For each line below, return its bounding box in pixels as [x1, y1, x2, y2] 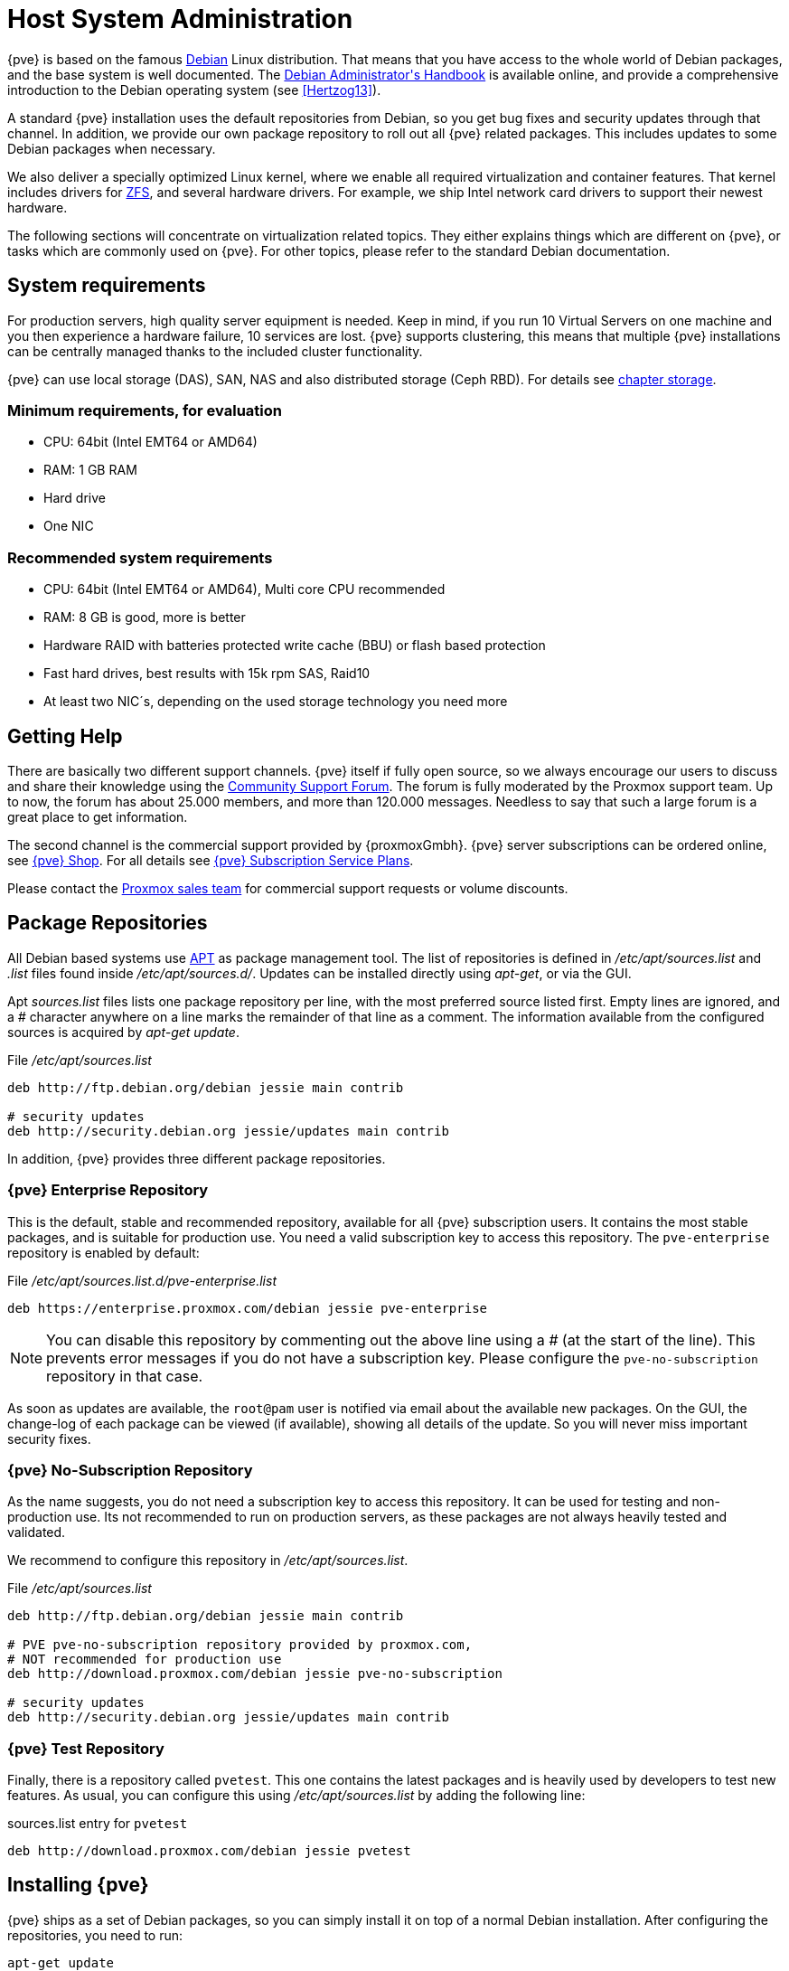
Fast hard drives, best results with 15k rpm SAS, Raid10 [43, 665, 371, 682]
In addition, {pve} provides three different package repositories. [7, 1150, 386, 1166]
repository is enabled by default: [7, 1244, 200, 1260]
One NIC [43, 518, 94, 534]
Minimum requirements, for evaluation [7, 401, 282, 420]
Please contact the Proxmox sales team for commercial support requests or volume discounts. [7, 880, 568, 896]
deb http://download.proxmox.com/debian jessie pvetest [7, 1844, 411, 1859]
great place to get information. [7, 808, 188, 825]
